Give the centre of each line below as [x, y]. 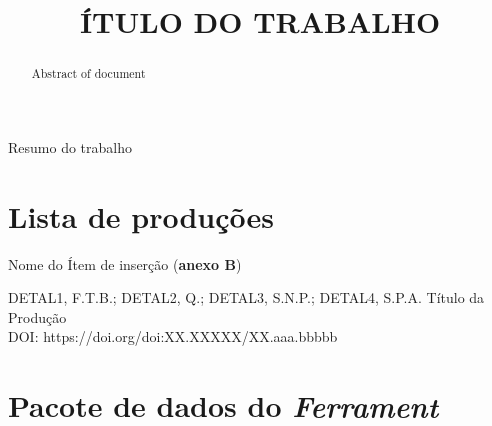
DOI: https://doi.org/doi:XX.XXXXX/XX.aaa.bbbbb [173, 336]
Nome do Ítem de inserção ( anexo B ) [125, 263]
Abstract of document [88, 73]
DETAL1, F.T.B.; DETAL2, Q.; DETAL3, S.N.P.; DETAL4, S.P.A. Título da [246, 297]
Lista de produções [141, 215]
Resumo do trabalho [70, 146]
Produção [37, 316]
